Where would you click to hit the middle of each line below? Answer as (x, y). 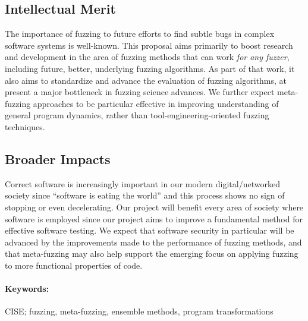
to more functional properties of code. (74, 265)
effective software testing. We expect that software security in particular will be (150, 230)
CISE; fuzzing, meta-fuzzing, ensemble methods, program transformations (139, 311)
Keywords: (27, 289)
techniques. (25, 126)
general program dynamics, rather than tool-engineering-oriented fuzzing (137, 115)
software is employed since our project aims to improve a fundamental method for (154, 218)
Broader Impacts (58, 158)
